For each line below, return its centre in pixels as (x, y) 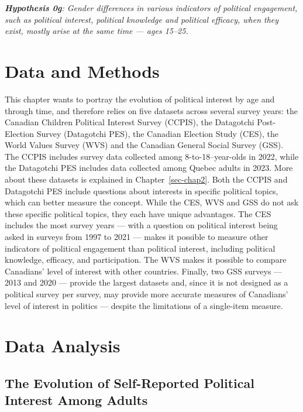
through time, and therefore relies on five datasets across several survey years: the (151, 110)
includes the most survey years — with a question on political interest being (141, 225)
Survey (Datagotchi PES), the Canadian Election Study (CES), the (157, 133)
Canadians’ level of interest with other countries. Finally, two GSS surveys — (144, 271)
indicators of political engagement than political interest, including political (140, 248)
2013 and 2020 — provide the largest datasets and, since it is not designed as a (147, 282)
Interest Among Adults (76, 400)
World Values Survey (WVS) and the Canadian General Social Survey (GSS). (144, 145)
